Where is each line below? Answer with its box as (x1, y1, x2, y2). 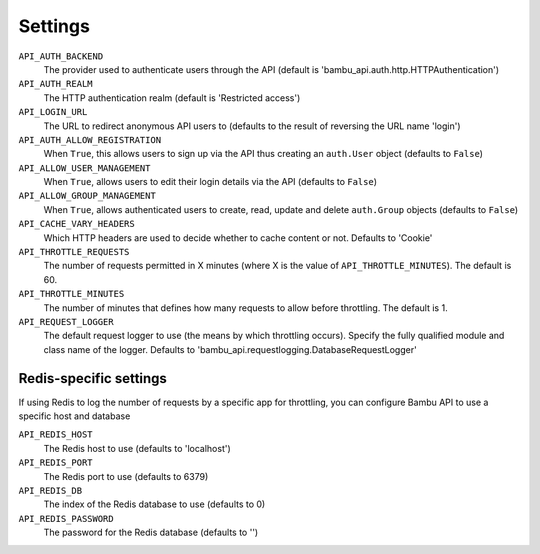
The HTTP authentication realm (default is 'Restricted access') (43, 91, 301, 104)
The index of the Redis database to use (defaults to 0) (43, 498, 266, 510)
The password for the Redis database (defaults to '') (43, 526, 259, 539)
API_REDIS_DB (18, 485, 83, 496)
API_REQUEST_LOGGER (18, 316, 114, 327)
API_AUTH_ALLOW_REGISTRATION (18, 134, 162, 145)
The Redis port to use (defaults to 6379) (43, 470, 209, 482)
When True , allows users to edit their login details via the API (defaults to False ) (43, 176, 378, 188)
